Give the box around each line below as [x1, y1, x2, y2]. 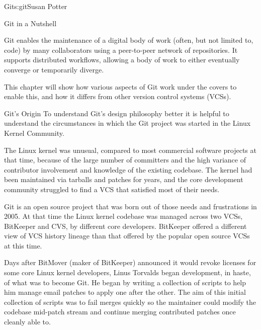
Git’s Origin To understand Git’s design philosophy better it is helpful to [4, 108, 229, 118]
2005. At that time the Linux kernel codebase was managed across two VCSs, [4, 211, 243, 221]
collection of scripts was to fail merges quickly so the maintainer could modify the [4, 296, 256, 307]
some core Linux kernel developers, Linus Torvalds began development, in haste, [4, 267, 251, 278]
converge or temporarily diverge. [4, 64, 104, 74]
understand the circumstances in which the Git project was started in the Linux [4, 118, 251, 128]
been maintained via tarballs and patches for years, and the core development [4, 174, 243, 185]
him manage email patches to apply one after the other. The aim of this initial [4, 287, 246, 297]
